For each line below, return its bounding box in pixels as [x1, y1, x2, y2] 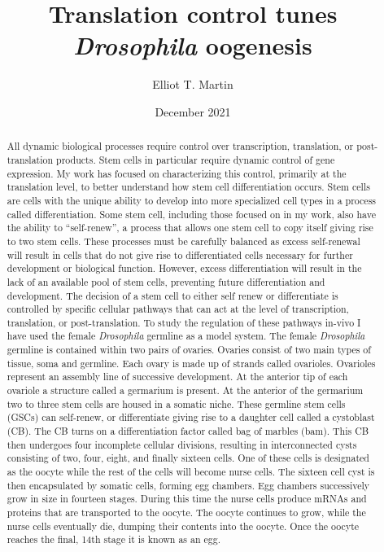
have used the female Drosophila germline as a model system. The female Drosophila [7, 329, 365, 343]
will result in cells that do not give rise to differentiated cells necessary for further [7, 248, 353, 261]
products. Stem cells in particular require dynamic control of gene [56, 152, 335, 166]
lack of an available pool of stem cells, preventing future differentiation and [7, 274, 325, 288]
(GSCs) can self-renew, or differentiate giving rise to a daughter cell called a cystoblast [7, 410, 375, 424]
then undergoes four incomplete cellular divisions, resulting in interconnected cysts [7, 437, 357, 451]
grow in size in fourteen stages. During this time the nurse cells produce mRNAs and [7, 492, 367, 506]
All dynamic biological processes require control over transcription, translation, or [7, 139, 354, 153]
